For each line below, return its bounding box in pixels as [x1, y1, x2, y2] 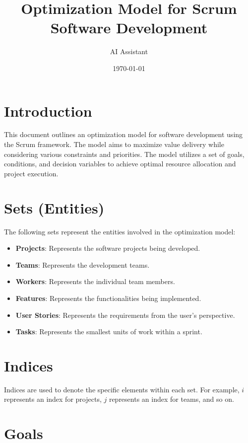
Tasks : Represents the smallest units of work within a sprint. [15, 326, 202, 337]
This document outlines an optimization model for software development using [4, 129, 243, 140]
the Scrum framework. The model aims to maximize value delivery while [4, 139, 224, 149]
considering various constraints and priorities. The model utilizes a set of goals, [4, 148, 245, 159]
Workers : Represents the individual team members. [15, 276, 175, 287]
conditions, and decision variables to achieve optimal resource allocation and [4, 158, 236, 169]
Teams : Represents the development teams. [15, 259, 150, 270]
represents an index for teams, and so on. [109, 394, 234, 404]
